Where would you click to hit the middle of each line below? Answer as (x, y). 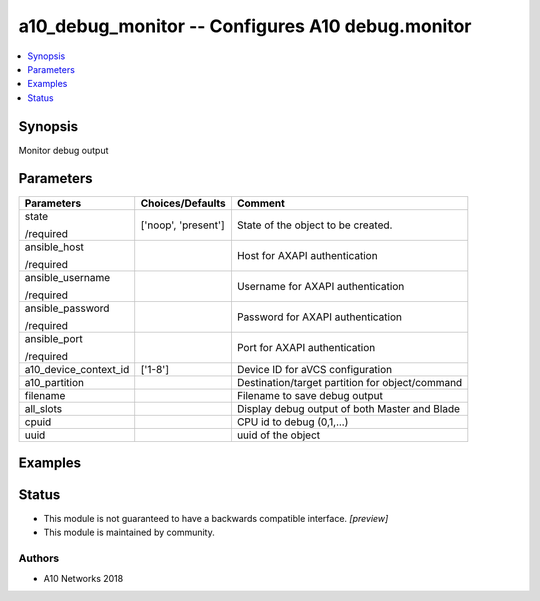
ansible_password (67, 308)
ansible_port (54, 338)
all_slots (43, 408)
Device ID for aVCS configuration (314, 369)
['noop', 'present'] (182, 225)
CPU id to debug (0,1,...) (292, 422)
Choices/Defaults (183, 203)
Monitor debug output (63, 150)
